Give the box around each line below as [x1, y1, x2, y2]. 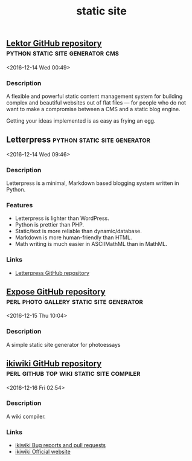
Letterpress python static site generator [6, 135, 151, 145]
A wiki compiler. [6, 413, 46, 420]
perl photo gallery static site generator [6, 296, 143, 306]
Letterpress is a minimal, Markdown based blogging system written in [6, 179, 179, 187]
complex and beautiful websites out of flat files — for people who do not [6, 98, 186, 106]
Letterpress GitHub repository [14, 269, 89, 276]
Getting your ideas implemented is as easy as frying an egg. [6, 117, 156, 124]
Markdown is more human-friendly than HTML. [14, 234, 132, 241]
